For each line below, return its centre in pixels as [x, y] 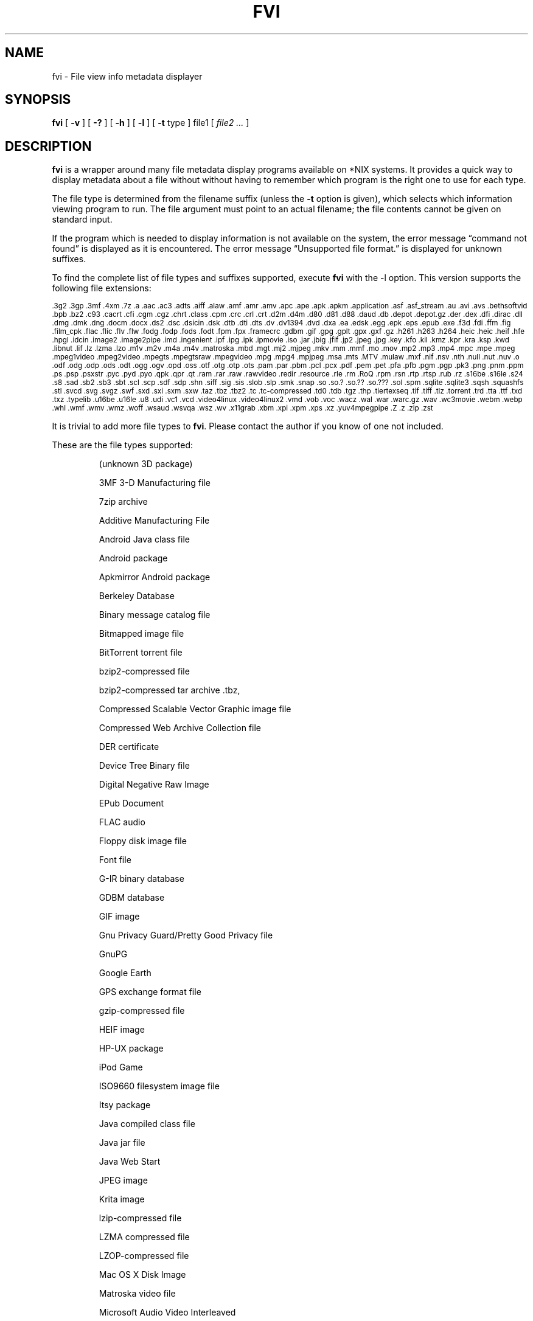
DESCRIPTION [48, 146]
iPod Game [121, 1067]
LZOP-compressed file [144, 1256]
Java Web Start [130, 1162]
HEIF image [122, 1030]
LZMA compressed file [144, 1237]
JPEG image [123, 1181]
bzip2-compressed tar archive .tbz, [169, 690]
